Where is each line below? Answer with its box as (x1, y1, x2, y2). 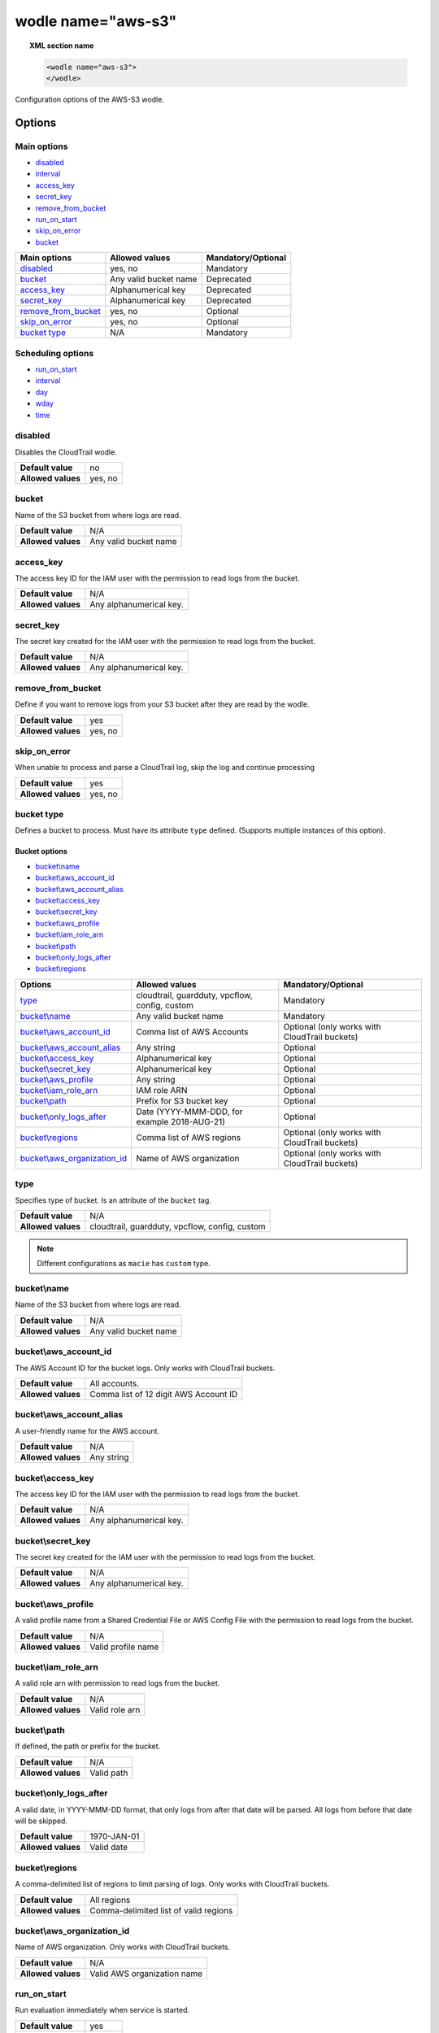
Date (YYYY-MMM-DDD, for (135, 1106, 243, 1117)
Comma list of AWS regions (135, 1131, 241, 1143)
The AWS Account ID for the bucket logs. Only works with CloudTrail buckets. (15, 1363, 276, 1373)
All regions (89, 1894, 131, 1905)
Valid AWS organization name (89, 1968, 203, 1979)
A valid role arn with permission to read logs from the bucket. (15, 1678, 220, 1688)
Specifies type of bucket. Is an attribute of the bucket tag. (15, 1195, 211, 1205)
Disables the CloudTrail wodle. (15, 447, 117, 457)
